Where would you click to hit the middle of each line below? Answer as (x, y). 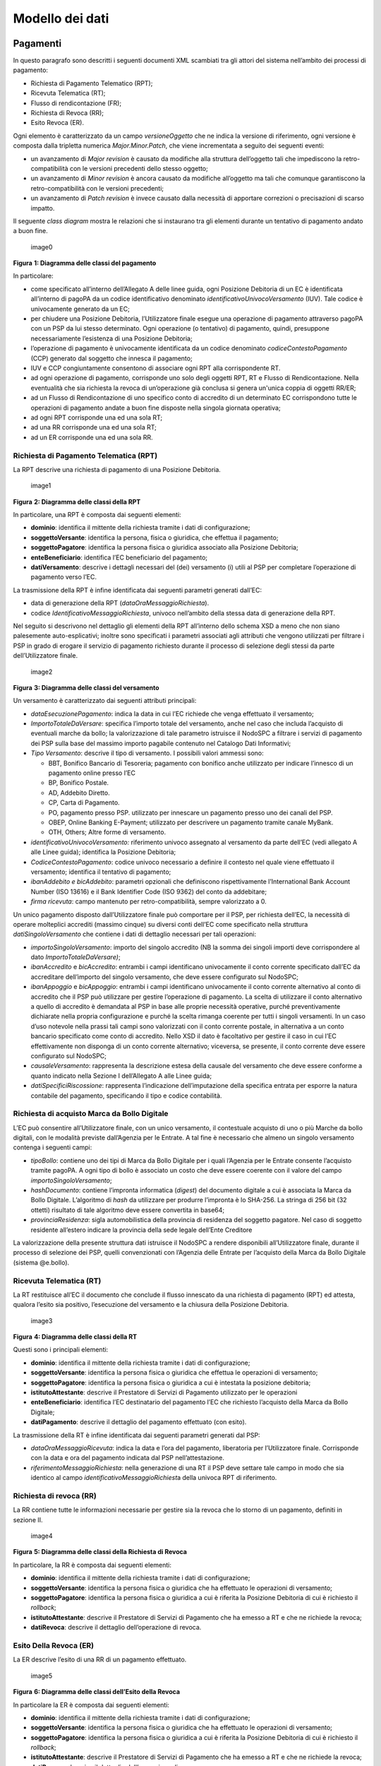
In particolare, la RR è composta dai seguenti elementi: (92, 1565)
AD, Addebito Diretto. (79, 793)
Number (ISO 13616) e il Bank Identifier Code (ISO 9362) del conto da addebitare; (149, 891)
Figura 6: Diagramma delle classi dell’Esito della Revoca (96, 1692)
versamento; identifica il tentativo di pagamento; (101, 872)
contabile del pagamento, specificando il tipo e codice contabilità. (126, 1096)
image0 (42, 247)
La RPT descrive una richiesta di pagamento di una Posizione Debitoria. (117, 469)
